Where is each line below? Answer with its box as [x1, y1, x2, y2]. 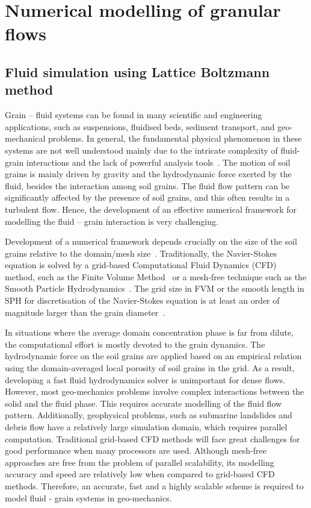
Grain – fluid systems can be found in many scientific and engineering [5, 108, 262, 121]
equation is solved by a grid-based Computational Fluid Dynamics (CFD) [5, 259, 277, 271]
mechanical [5, 132, 46, 145]
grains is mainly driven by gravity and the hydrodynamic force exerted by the [5, 168, 292, 180]
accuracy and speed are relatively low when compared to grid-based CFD [5, 468, 275, 480]
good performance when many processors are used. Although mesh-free [5, 444, 266, 457]
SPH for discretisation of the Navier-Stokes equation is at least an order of [5, 294, 280, 307]
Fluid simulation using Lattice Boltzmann [5, 62, 270, 81]
